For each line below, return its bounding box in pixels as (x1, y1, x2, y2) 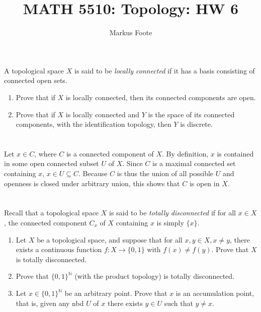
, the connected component (4, 217, 87, 228)
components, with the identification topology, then (16, 119, 171, 129)
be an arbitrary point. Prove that (64, 288, 167, 298)
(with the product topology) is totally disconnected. (74, 271, 234, 281)
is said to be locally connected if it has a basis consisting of (74, 65, 255, 75)
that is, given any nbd (16, 297, 84, 308)
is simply (156, 217, 184, 228)
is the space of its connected (148, 109, 235, 119)
